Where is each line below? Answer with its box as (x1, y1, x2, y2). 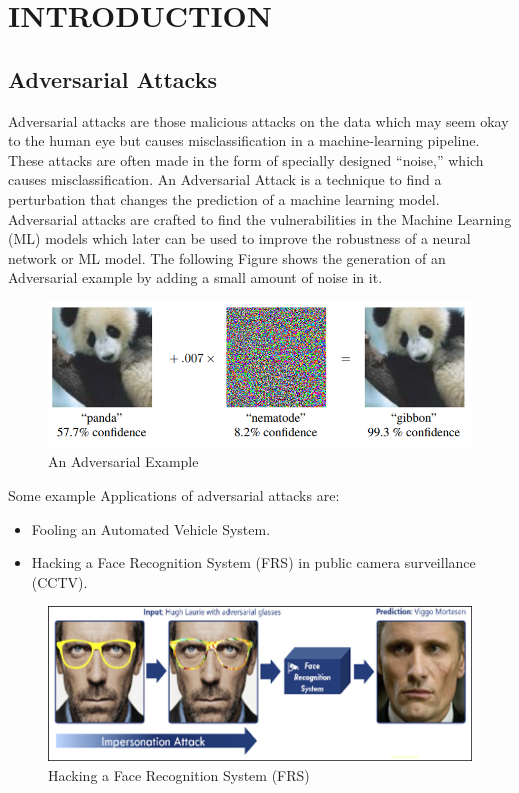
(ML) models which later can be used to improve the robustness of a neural (8, 228, 471, 249)
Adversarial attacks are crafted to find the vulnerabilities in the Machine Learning (8, 208, 512, 229)
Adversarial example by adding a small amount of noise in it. (8, 267, 383, 288)
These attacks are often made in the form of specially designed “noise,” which (8, 149, 484, 170)
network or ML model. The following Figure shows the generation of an (8, 247, 446, 268)
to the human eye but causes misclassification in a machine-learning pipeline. (8, 130, 480, 151)
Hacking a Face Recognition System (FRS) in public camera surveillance (31, 552, 476, 573)
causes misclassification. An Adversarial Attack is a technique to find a (8, 169, 442, 190)
